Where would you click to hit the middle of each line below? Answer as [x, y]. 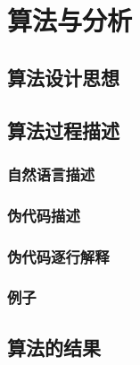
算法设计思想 [63, 77]
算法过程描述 [63, 130]
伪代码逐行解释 [58, 256]
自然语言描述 [51, 174]
